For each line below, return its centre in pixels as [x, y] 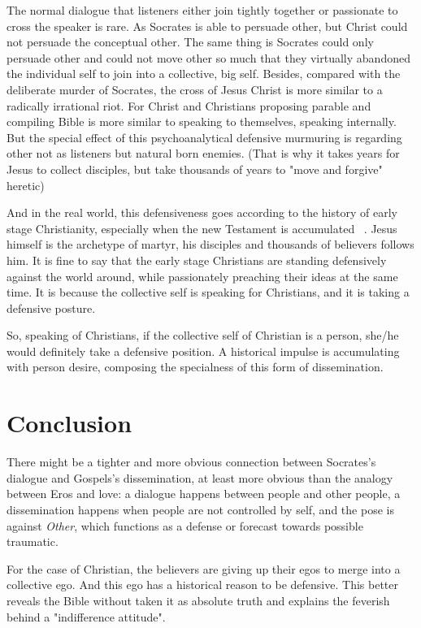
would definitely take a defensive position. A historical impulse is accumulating [203, 351]
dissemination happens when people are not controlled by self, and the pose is [200, 509]
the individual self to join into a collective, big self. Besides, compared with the [204, 74]
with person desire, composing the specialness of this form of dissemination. [195, 367]
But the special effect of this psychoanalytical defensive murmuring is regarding [204, 137]
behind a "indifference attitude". [86, 616]
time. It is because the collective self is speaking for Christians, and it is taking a [208, 292]
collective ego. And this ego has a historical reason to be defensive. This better [202, 585]
